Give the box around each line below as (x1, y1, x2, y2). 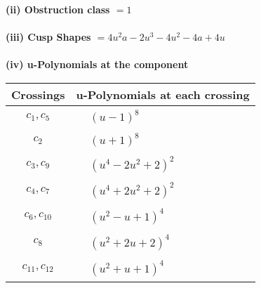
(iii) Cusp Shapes (6, 30, 91, 44)
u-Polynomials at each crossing (76, 86, 250, 103)
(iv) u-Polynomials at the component (6, 57, 189, 72)
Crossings (11, 86, 65, 103)
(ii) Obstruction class (6, 2, 110, 16)
